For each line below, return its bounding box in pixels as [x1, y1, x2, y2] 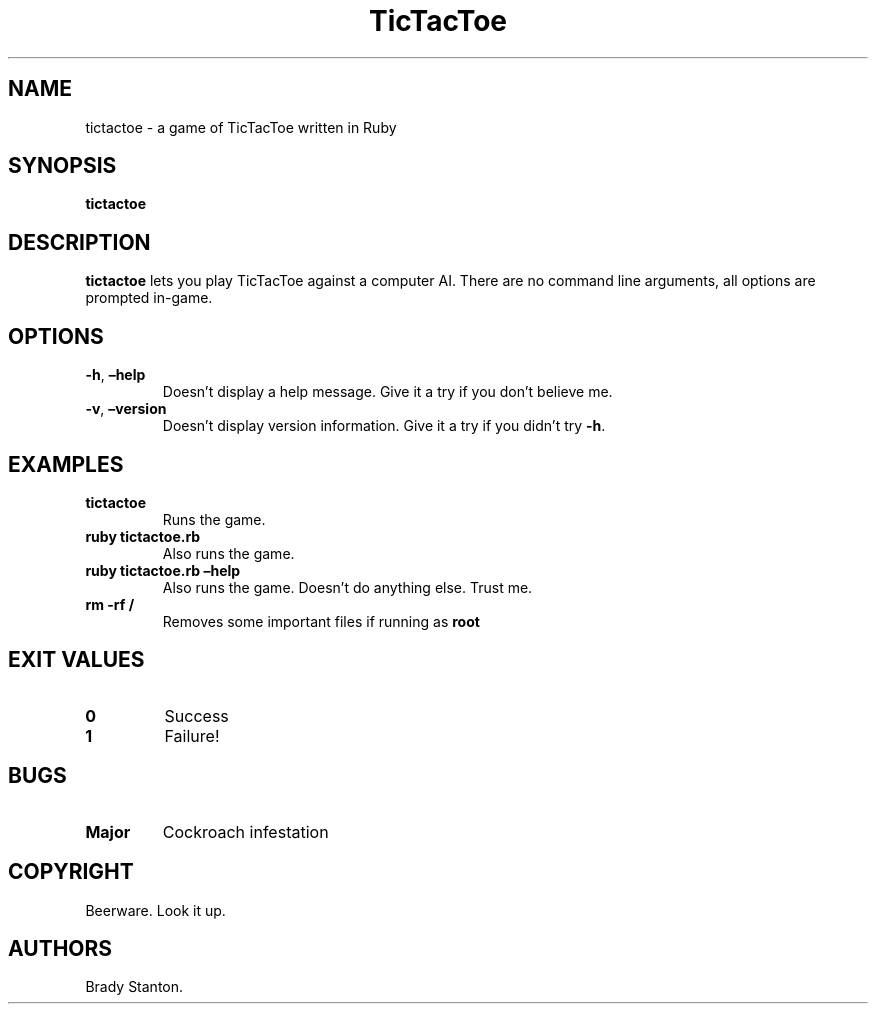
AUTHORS [8, 935, 113, 961]
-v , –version [85, 400, 167, 418]
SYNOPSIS [8, 153, 117, 179]
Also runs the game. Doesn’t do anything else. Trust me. [162, 578, 533, 596]
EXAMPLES [8, 451, 124, 477]
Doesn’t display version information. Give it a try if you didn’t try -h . [162, 417, 606, 435]
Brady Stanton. [85, 978, 184, 996]
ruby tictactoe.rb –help [85, 561, 241, 579]
